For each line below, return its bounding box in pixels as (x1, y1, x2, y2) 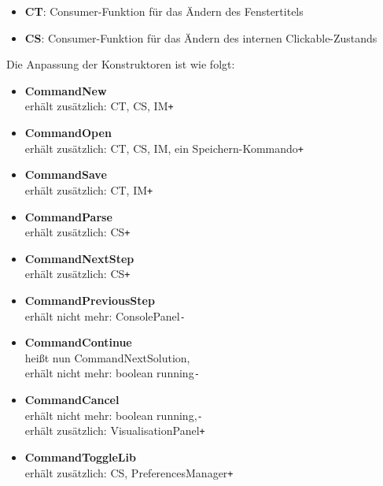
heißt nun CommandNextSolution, (24, 349, 190, 365)
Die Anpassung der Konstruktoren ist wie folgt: (6, 56, 235, 72)
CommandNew (24, 82, 107, 98)
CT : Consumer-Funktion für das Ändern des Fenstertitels (24, 3, 304, 19)
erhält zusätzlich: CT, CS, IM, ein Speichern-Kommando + (24, 139, 304, 156)
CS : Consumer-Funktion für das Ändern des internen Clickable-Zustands (24, 29, 377, 46)
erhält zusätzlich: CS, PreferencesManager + (24, 464, 234, 480)
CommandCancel (24, 391, 120, 408)
